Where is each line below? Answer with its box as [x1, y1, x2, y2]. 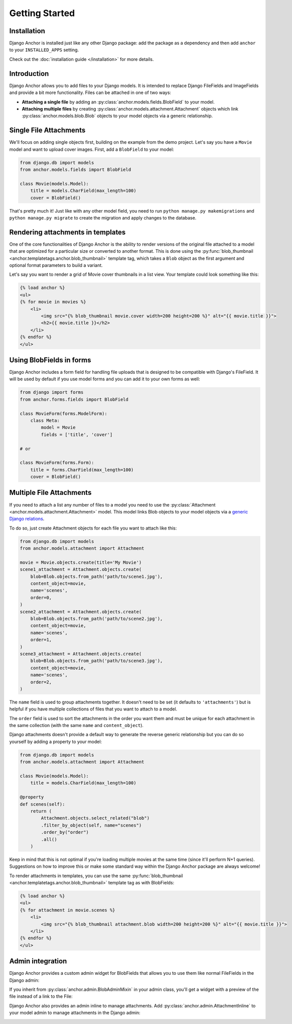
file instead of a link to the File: [9, 993, 73, 999]
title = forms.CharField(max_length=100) [30, 467, 134, 472]
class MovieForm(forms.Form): [20, 460, 94, 466]
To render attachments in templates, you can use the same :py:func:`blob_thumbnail [9, 872, 183, 879]
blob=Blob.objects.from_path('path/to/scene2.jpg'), [30, 616, 163, 622]
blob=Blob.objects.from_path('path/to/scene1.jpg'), [30, 573, 163, 579]
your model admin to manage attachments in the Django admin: [9, 1010, 140, 1016]
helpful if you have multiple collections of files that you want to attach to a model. [9, 706, 178, 712]
